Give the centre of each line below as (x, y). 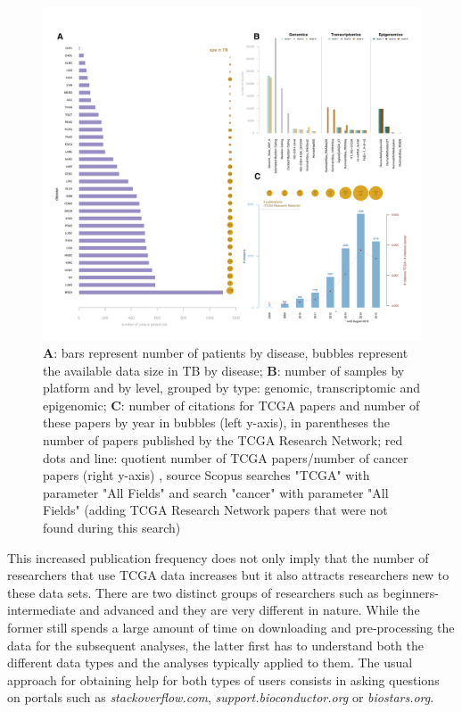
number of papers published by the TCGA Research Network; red (223, 440)
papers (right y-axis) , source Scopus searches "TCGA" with (206, 475)
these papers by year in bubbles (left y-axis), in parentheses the (217, 422)
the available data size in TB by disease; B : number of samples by (224, 370)
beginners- (411, 592)
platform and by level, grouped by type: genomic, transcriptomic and (231, 388)
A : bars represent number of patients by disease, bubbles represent (226, 353)
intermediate (41, 610)
